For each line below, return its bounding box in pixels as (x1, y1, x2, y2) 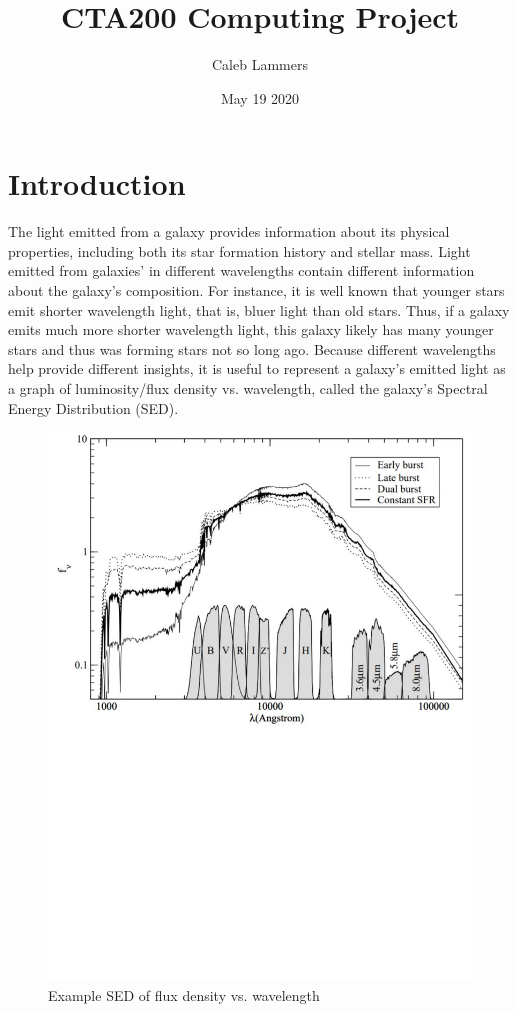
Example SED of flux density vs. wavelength (48, 984, 320, 1005)
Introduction (8, 163, 186, 204)
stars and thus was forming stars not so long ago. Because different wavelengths (8, 338, 496, 359)
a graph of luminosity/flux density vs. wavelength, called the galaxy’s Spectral (8, 378, 488, 398)
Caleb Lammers (212, 54, 308, 75)
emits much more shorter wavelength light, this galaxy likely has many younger (8, 319, 494, 340)
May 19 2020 (220, 87, 300, 108)
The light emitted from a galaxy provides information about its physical (8, 221, 450, 242)
